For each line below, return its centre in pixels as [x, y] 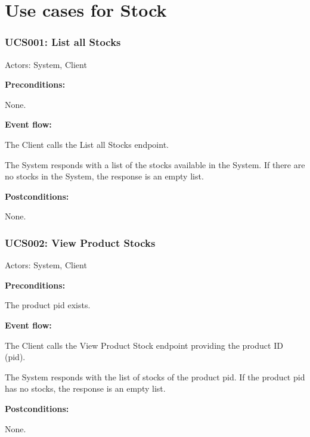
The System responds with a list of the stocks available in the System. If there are [155, 164]
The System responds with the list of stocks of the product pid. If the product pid [155, 376]
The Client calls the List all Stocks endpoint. [87, 144]
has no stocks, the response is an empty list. [85, 388]
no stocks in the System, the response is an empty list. [104, 176]
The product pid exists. [48, 305]
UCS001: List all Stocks [63, 42]
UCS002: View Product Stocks [80, 242]
